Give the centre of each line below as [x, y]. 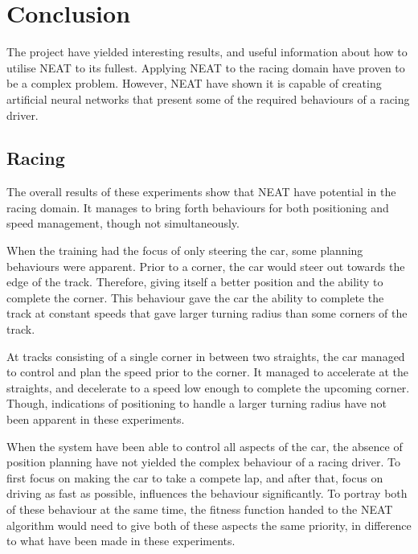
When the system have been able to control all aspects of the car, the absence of [205, 446]
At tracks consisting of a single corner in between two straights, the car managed [206, 356]
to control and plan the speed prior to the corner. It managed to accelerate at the [208, 372]
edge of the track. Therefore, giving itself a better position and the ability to [195, 282]
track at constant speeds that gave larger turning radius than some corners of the [207, 313]
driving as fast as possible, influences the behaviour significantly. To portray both [207, 493]
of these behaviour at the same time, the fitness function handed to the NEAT [200, 509]
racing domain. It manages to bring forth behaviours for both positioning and [198, 207]
